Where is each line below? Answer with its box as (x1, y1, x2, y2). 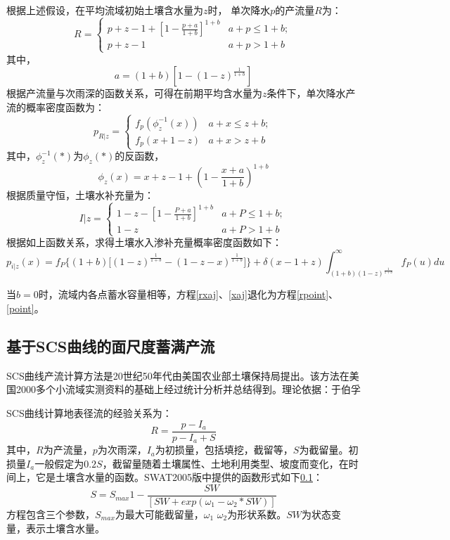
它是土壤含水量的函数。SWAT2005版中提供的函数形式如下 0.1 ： (35, 470, 323, 484)
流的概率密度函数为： (6, 99, 105, 114)
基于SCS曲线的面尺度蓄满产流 (6, 335, 215, 356)
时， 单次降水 (207, 3, 271, 17)
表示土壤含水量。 (25, 520, 105, 535)
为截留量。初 (299, 442, 359, 457)
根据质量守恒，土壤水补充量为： (6, 187, 154, 202)
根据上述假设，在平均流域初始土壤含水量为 (6, 3, 203, 17)
